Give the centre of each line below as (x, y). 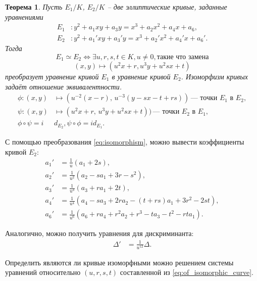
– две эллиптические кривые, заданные (167, 7)
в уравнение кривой (141, 76)
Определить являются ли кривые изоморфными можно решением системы (119, 262)
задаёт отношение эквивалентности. (63, 86)
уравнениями (24, 16)
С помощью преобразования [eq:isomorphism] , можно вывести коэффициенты (125, 142)
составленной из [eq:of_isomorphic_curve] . (187, 272)
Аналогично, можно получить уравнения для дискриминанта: (99, 233)
